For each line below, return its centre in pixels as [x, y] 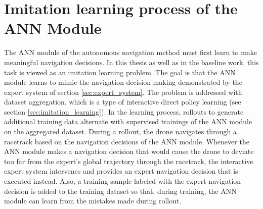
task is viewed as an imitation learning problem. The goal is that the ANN [120, 72]
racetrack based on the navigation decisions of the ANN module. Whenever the [127, 141]
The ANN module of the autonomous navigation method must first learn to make [131, 52]
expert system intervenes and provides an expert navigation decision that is [121, 171]
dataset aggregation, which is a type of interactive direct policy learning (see [123, 102]
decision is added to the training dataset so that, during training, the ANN [120, 191]
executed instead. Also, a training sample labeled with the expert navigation [123, 181]
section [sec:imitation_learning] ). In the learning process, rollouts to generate [124, 111]
